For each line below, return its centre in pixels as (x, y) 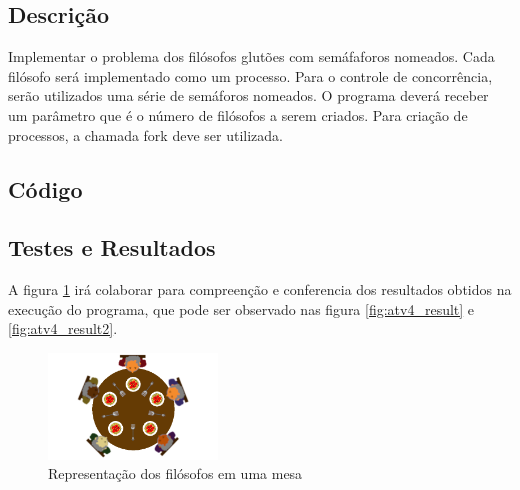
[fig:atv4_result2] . (63, 328)
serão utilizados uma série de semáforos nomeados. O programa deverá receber (248, 95)
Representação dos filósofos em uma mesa (175, 473)
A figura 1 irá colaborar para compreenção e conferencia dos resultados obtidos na (260, 289)
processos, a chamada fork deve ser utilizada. (145, 134)
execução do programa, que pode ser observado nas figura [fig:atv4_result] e (241, 308)
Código (45, 188)
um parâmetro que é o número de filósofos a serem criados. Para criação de (238, 114)
